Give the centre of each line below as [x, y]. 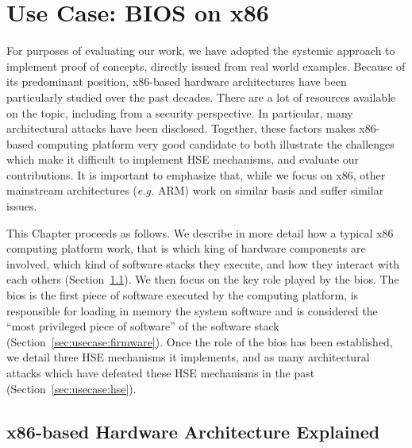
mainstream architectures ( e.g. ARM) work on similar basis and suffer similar [195, 190]
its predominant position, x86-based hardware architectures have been [177, 81]
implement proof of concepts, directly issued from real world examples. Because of [206, 66]
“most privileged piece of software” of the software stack [143, 326]
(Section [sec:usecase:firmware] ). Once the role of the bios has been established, [200, 341]
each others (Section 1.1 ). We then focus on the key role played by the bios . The [203, 279]
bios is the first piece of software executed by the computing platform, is [183, 295]
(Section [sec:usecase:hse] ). [71, 388]
